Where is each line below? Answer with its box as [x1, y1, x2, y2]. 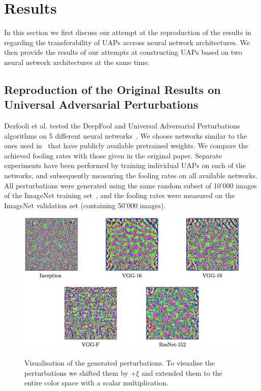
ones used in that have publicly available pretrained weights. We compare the [4, 140, 249, 151]
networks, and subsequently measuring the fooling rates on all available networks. [4, 170, 257, 181]
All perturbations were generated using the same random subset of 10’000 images [4, 180, 257, 190]
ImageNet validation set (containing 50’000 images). [4, 200, 166, 210]
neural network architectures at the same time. [4, 56, 150, 67]
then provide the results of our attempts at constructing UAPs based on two [4, 47, 242, 57]
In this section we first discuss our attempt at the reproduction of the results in [4, 27, 251, 38]
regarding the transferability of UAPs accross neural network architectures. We [4, 37, 250, 47]
